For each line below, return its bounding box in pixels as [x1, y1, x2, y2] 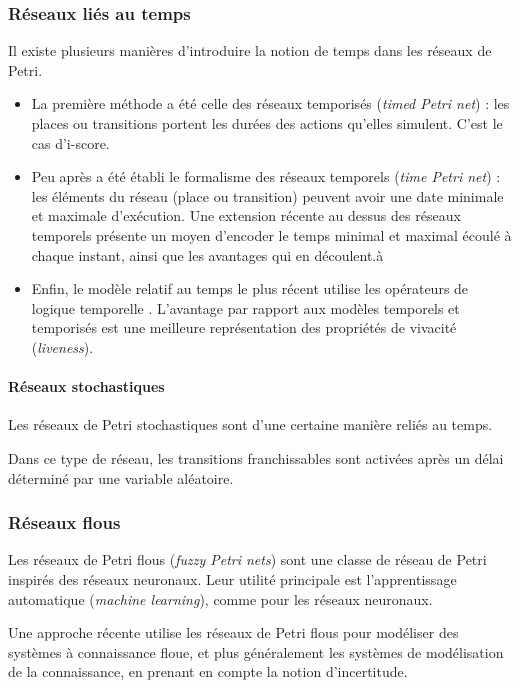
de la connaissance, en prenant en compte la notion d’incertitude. [8, 661, 408, 682]
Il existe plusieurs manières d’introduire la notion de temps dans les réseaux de [8, 40, 492, 61]
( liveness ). [31, 336, 94, 357]
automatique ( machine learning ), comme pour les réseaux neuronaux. [8, 588, 433, 609]
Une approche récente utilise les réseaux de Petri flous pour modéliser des [8, 622, 459, 643]
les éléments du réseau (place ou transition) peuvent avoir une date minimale [31, 185, 504, 206]
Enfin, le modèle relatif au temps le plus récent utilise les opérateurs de [31, 278, 469, 299]
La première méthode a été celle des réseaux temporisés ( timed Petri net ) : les [31, 93, 510, 114]
